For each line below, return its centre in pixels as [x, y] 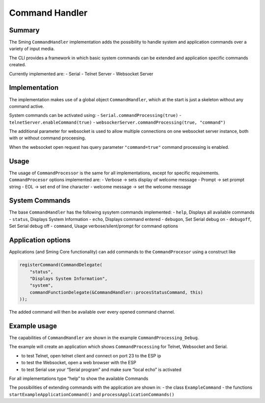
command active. [26, 106]
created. [18, 65]
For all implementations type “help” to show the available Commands [79, 378]
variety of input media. [32, 49]
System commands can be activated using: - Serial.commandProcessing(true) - [95, 115]
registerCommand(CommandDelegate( [61, 265]
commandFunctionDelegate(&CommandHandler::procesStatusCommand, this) [117, 292]
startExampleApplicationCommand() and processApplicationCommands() [92, 394]
